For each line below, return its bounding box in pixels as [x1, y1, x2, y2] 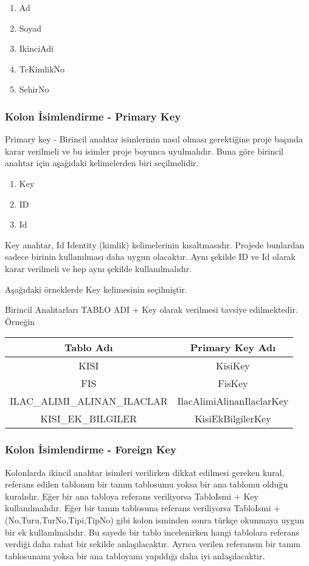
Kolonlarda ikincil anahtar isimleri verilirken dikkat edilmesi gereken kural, [5, 466, 285, 478]
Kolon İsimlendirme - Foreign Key [5, 442, 176, 457]
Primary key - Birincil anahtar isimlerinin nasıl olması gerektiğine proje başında [5, 133, 303, 145]
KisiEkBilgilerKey [195, 411, 271, 426]
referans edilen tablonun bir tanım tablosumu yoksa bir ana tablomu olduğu [5, 478, 288, 491]
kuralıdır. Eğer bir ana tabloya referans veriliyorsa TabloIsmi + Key [5, 489, 259, 502]
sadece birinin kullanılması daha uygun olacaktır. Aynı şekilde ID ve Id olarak [5, 250, 296, 263]
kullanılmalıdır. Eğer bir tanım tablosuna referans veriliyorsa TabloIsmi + [5, 501, 280, 514]
